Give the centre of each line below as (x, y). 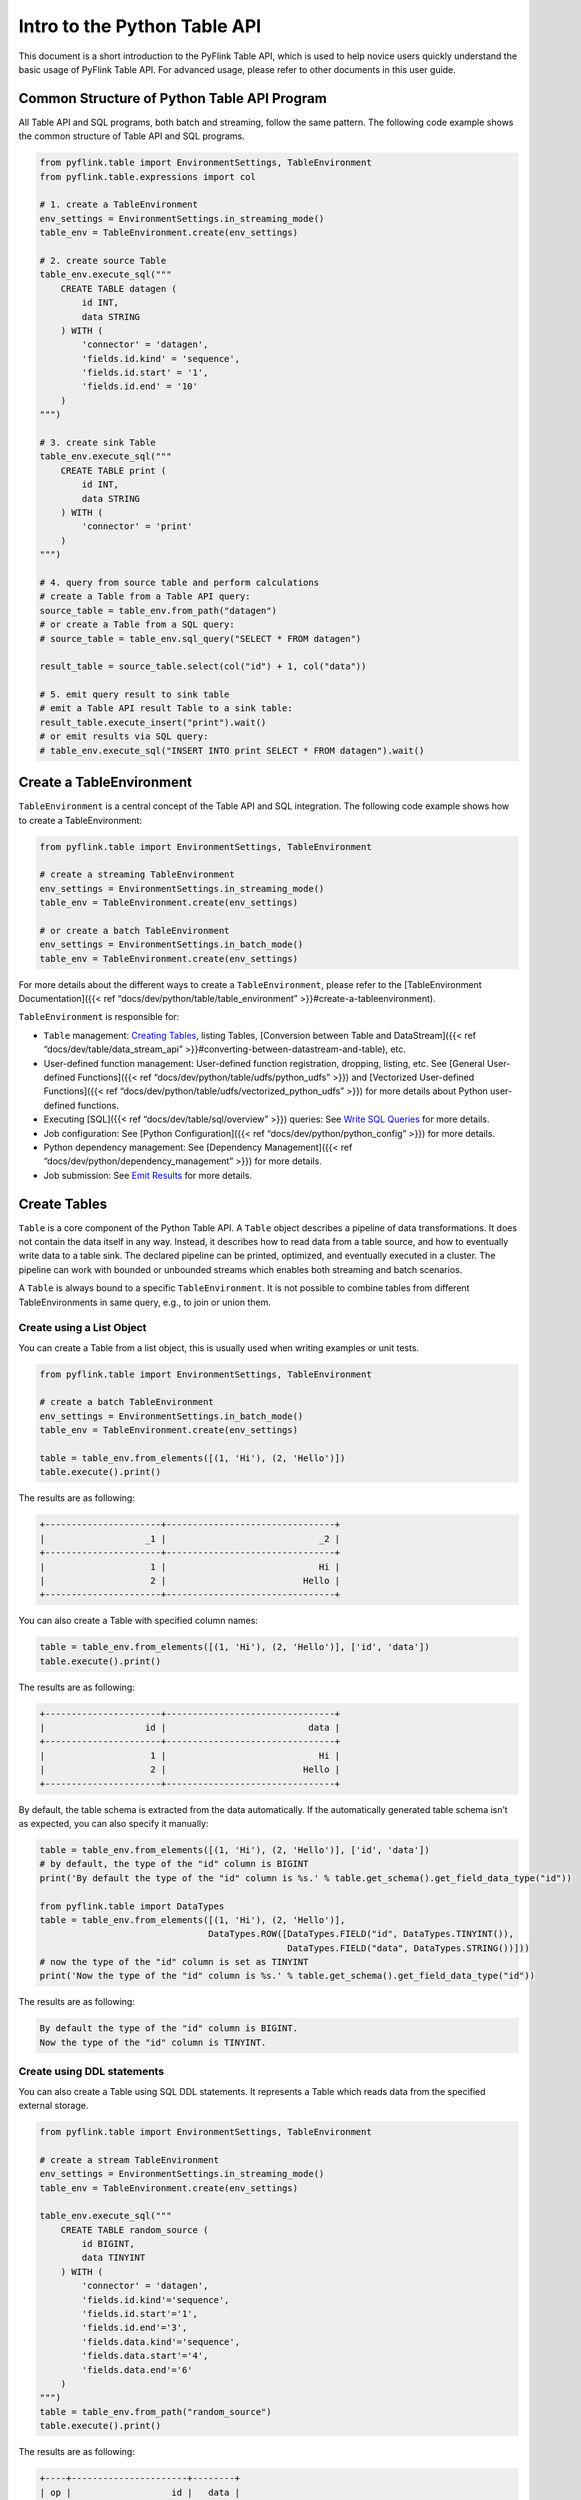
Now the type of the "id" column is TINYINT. (153, 2042)
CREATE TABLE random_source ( (134, 2229)
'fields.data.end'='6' (137, 2369)
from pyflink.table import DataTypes (132, 1906)
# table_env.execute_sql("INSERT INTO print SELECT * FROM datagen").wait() (232, 750)
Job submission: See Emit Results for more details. (148, 1175)
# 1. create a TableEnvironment (119, 204)
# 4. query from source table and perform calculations (179, 582)
